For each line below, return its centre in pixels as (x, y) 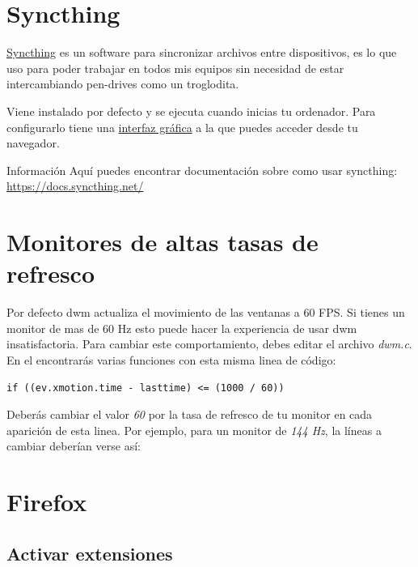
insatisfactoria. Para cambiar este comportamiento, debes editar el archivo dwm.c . (209, 344)
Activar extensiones (90, 553)
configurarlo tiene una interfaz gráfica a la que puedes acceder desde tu (182, 127)
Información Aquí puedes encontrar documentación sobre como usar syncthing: (202, 170)
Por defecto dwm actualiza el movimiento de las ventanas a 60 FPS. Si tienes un (206, 312)
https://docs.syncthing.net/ (75, 186)
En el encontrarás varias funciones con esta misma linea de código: (171, 359)
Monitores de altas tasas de (163, 242)
